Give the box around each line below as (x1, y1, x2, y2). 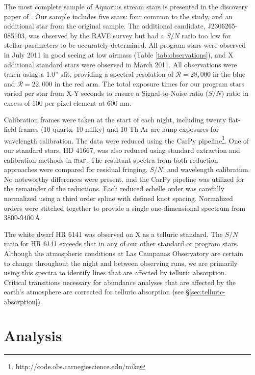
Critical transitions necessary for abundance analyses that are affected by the (4, 277, 236, 287)
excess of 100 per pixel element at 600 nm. (4, 97, 131, 108)
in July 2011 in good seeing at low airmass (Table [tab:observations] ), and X (4, 49, 233, 59)
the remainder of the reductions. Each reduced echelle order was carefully (4, 183, 225, 194)
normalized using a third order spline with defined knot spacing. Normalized (4, 193, 233, 203)
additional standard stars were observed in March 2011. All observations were (4, 59, 237, 69)
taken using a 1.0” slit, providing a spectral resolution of (4, 69, 174, 79)
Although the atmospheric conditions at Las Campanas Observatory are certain (4, 248, 244, 258)
